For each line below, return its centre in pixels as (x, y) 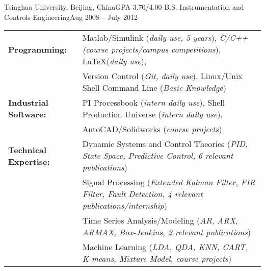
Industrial (28, 103)
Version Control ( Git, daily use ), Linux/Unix (162, 76)
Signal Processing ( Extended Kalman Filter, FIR (169, 182)
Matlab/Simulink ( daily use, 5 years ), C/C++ (165, 38)
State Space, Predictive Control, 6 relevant (158, 156)
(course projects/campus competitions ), (152, 50)
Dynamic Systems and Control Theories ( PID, (165, 144)
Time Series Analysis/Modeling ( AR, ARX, (160, 220)
